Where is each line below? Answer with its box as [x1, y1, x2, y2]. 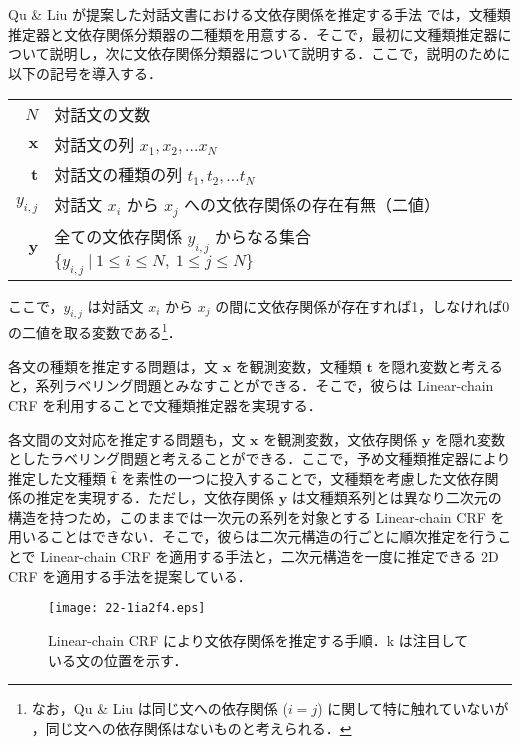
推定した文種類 [8, 467, 106, 488]
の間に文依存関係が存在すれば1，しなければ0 [215, 295, 510, 316]
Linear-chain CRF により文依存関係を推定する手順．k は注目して [48, 629, 469, 650]
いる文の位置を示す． [48, 649, 188, 670]
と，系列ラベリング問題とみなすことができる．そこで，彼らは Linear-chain [8, 375, 494, 396]
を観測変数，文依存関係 [263, 428, 418, 449]
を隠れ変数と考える [377, 355, 504, 376]
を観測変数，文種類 [235, 355, 362, 376]
